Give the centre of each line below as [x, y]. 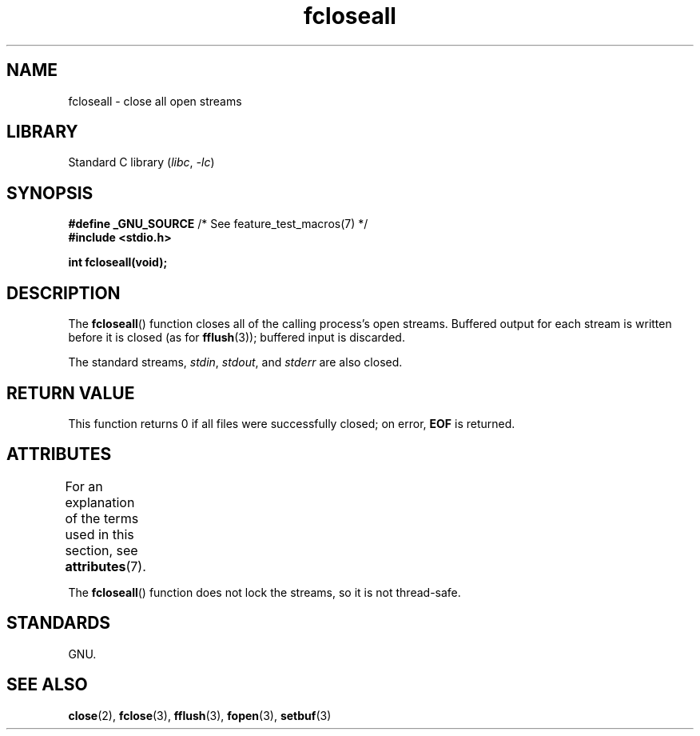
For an [84, 486]
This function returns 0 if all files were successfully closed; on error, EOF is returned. [292, 423]
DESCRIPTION [64, 293]
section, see [101, 550]
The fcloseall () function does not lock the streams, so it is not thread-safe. [264, 592]
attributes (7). [105, 566]
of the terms [102, 518]
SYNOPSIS [50, 193]
